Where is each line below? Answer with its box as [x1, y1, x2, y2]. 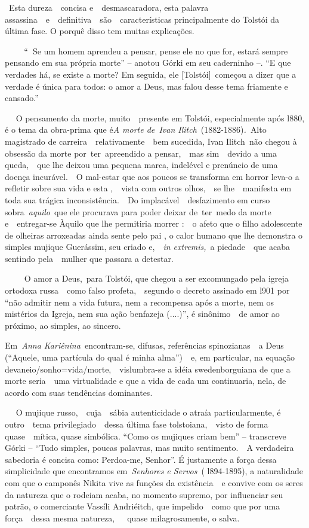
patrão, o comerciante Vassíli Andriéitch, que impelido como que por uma [5, 500, 280, 512]
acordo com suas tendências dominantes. [5, 386, 153, 398]
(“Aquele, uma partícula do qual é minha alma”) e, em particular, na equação [5, 351, 295, 364]
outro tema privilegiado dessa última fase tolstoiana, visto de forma [5, 418, 268, 430]
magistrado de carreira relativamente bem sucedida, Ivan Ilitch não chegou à [5, 135, 297, 147]
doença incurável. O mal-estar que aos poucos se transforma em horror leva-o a [5, 170, 299, 182]
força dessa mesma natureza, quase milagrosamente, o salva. [5, 511, 240, 524]
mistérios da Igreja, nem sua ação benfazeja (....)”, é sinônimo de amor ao [5, 307, 280, 320]
